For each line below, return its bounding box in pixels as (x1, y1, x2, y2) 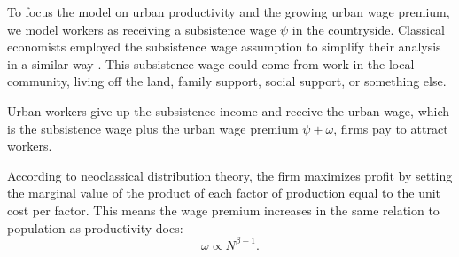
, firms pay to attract (333, 119, 448, 137)
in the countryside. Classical (292, 19, 445, 38)
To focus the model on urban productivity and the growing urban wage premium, (7, 3, 450, 20)
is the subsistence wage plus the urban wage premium (7, 119, 299, 137)
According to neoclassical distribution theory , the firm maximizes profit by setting (7, 166, 453, 184)
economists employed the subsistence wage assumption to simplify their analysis (7, 37, 441, 56)
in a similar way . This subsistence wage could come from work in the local (7, 54, 415, 73)
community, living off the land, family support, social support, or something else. (7, 72, 447, 90)
